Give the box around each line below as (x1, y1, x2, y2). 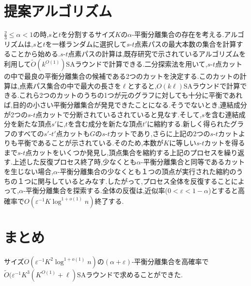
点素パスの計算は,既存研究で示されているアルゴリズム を (68, 48, 246, 58)
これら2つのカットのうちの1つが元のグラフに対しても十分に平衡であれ (19, 90, 243, 100)
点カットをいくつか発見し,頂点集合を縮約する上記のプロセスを (25, 147, 224, 157)
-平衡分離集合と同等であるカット (141, 157, 245, 167)
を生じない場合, (4, 166, 53, 177)
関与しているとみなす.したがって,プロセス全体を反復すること (37, 176, 231, 186)
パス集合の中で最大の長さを (32, 80, 121, 90)
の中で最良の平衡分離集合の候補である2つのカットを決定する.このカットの (4, 71, 240, 81)
